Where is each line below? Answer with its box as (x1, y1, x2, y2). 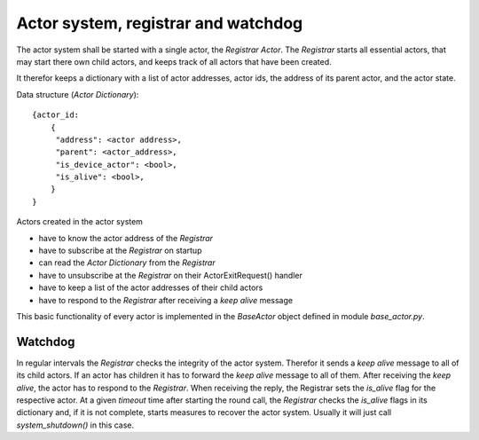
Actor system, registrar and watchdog (16, 13, 303, 33)
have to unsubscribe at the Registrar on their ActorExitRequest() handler (38, 270, 303, 280)
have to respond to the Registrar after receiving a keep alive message (38, 295, 293, 305)
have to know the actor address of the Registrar (38, 232, 213, 243)
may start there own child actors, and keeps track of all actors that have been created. (16, 56, 332, 67)
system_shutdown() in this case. (16, 420, 135, 430)
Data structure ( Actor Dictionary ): (16, 89, 139, 99)
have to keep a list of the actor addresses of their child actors (38, 282, 263, 293)
